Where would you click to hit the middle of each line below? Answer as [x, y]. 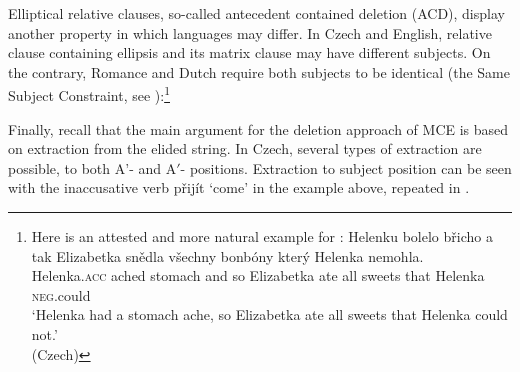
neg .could [61, 294]
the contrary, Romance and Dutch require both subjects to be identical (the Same [259, 71]
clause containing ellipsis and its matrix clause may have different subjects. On [249, 52]
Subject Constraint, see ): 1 [89, 94]
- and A [153, 167]
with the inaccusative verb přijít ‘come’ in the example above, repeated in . [239, 187]
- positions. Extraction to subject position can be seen [346, 167]
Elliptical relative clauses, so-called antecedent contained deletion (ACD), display [256, 13]
